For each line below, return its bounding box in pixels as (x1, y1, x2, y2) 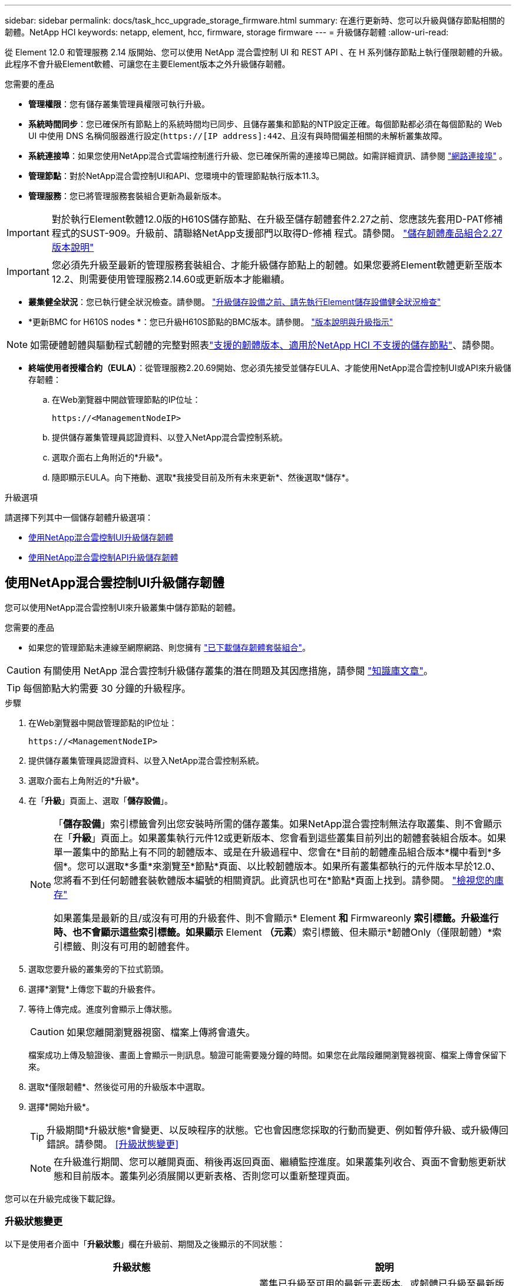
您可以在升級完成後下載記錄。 (5, 1193, 120, 1204)
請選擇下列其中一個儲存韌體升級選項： (5, 512, 153, 522)
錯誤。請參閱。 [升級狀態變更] (47, 1138, 179, 1150)
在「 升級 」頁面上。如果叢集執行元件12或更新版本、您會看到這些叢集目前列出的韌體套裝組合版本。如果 (54, 831, 507, 844)
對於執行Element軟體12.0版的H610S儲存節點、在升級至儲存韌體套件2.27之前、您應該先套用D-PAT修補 (51, 213, 503, 225)
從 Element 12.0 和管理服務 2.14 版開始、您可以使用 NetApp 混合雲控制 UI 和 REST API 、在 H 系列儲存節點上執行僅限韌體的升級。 (5, 47, 508, 57)
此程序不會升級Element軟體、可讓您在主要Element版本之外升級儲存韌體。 (5, 59, 290, 69)
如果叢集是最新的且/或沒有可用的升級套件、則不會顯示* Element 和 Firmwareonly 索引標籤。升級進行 (54, 912, 499, 924)
